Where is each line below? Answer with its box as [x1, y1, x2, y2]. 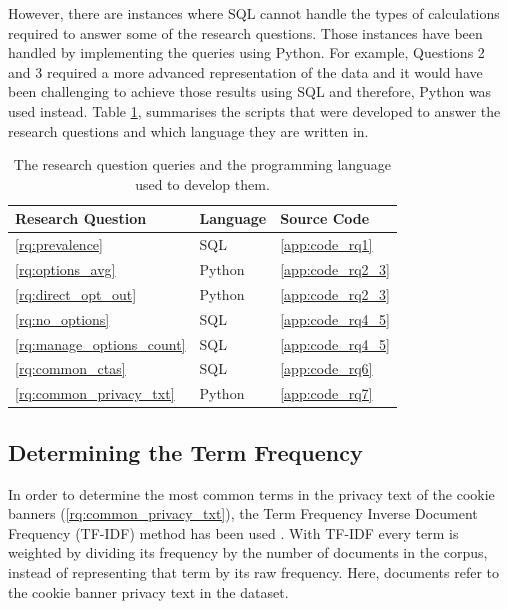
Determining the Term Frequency [8, 436, 363, 467]
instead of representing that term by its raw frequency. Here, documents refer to [8, 561, 499, 582]
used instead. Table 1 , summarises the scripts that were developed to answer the [8, 100, 501, 121]
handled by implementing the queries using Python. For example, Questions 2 [8, 42, 485, 63]
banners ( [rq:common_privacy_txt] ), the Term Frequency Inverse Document [8, 503, 478, 524]
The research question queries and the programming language [13, 154, 392, 175]
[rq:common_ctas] [15, 358, 126, 379]
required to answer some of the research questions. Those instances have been [8, 22, 483, 43]
